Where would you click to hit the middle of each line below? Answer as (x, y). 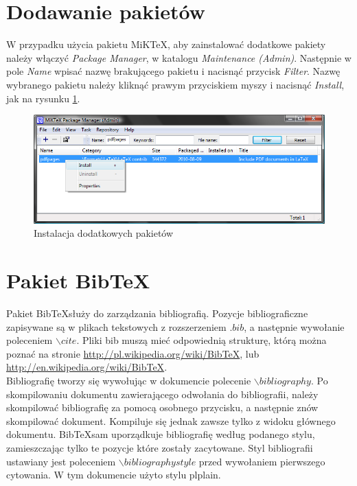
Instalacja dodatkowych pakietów (104, 233)
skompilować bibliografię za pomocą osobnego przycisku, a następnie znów (162, 407)
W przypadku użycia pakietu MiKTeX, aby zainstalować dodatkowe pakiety (166, 44)
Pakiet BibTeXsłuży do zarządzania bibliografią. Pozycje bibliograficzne (157, 313)
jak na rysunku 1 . (43, 98)
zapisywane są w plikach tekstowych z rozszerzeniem (116, 326)
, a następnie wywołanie (294, 326)
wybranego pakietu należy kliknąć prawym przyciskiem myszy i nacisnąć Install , (175, 84)
